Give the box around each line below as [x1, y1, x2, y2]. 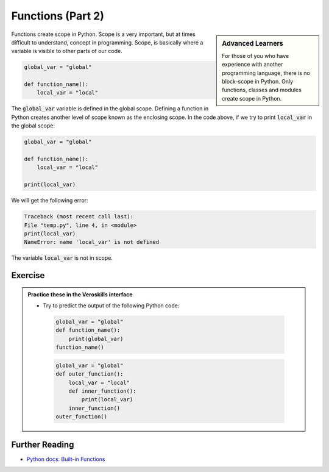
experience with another [222, 61, 283, 68]
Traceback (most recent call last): [24, 213, 134, 220]
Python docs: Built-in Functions [26, 455, 105, 463]
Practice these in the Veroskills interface [27, 290, 133, 298]
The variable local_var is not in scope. [11, 254, 113, 262]
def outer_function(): [55, 371, 124, 377]
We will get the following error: [11, 197, 88, 204]
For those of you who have [222, 52, 289, 59]
